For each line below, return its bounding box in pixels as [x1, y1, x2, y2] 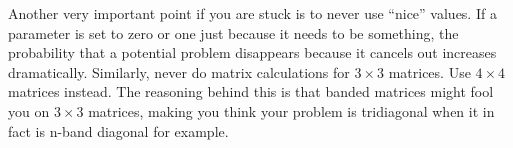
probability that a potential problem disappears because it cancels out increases [8, 42, 497, 63]
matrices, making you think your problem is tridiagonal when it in [88, 100, 495, 121]
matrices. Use [388, 61, 471, 82]
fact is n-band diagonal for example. [8, 120, 229, 141]
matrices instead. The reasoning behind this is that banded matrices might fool [8, 81, 494, 102]
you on [8, 100, 50, 121]
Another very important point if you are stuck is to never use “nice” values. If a [8, 3, 497, 23]
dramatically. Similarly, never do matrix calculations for [8, 61, 350, 82]
